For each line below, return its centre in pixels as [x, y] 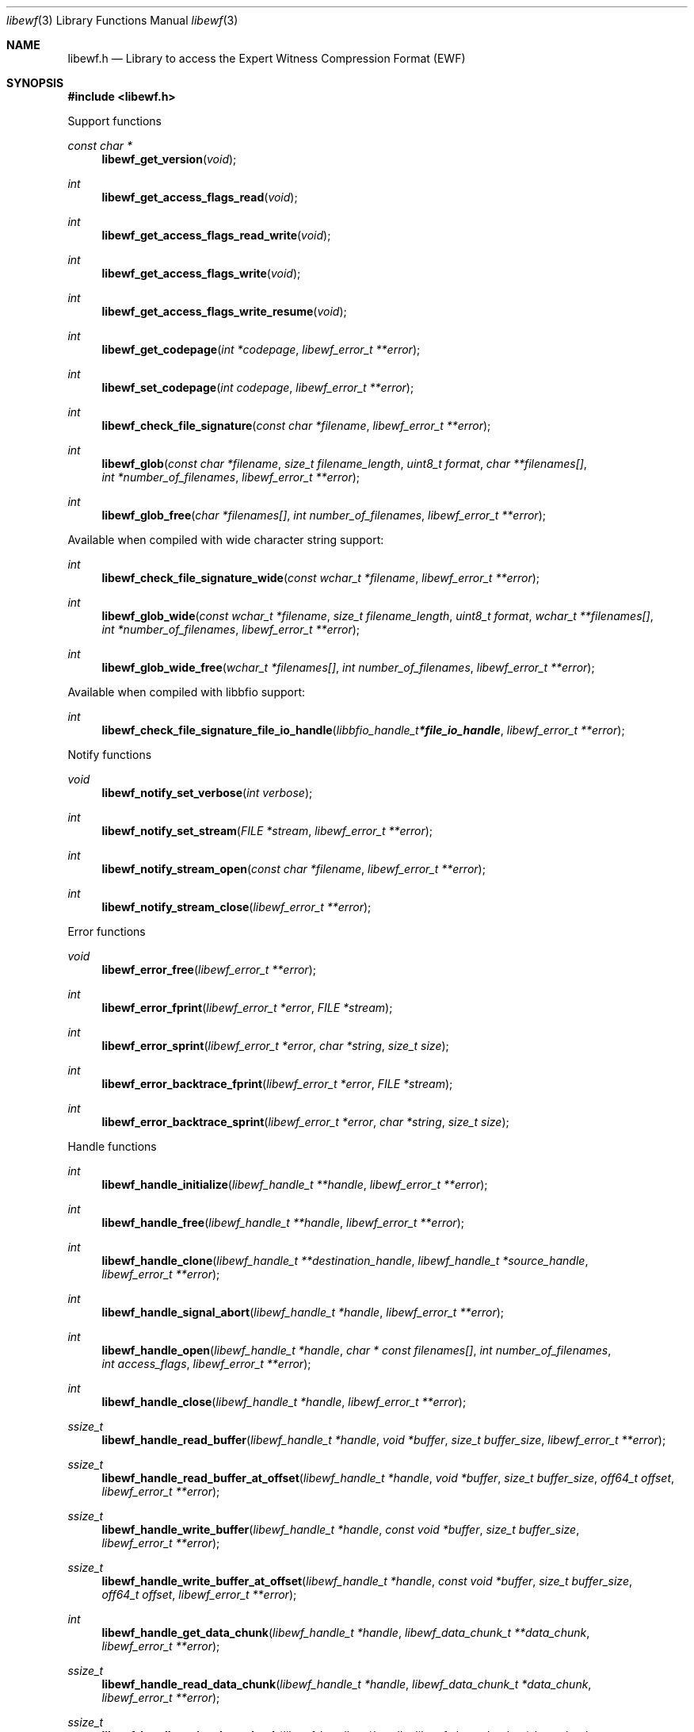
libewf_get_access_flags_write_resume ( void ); [224, 311]
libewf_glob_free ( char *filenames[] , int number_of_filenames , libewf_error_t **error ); [324, 515]
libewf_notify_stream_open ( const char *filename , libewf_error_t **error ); [294, 869]
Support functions [114, 121]
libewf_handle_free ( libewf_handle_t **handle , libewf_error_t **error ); [283, 1222]
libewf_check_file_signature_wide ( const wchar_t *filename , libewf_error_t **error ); [321, 578]
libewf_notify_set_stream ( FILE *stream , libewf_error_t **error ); [267, 831]
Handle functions [112, 1146]
